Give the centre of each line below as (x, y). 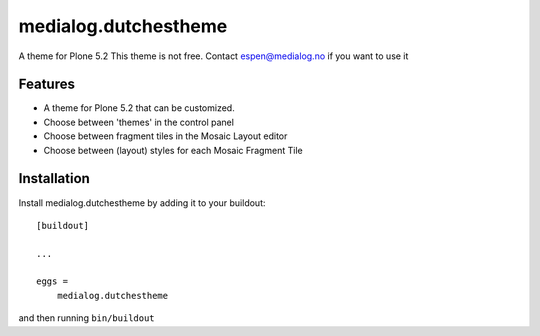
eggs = (52, 281)
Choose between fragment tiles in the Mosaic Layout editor (165, 136)
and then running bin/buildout (86, 318)
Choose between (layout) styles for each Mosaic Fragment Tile (173, 150)
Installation (54, 178)
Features (46, 84)
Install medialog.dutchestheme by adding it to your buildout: (142, 202)
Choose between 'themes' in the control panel (139, 122)
